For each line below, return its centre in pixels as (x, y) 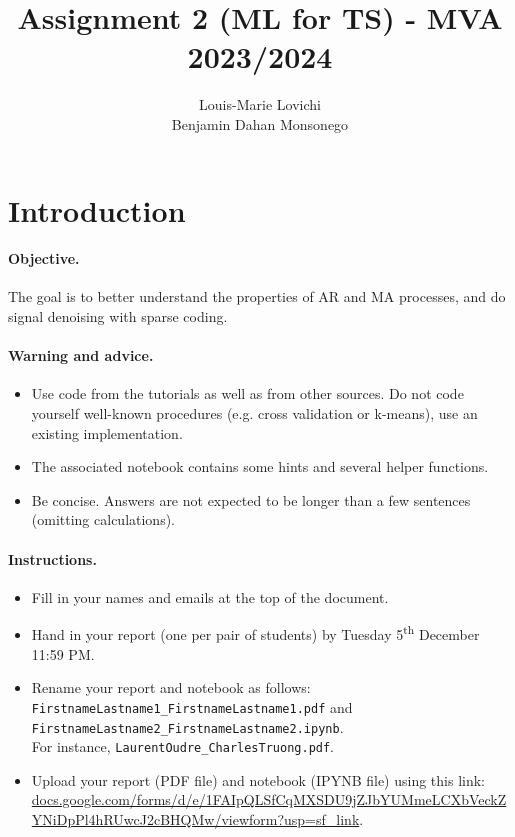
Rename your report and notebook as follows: (171, 687)
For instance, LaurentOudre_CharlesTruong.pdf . (183, 746)
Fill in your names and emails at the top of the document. (210, 596)
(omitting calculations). (103, 519)
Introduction (97, 209)
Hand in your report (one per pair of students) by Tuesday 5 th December (255, 633)
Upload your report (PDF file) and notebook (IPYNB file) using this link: (258, 779)
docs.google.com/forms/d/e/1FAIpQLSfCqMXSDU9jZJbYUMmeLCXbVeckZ (269, 799)
